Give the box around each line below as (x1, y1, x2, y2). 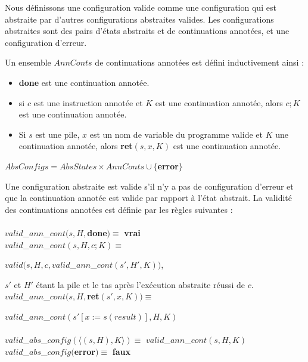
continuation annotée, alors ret (18, 140, 133, 152)
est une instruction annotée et (33, 96, 143, 109)
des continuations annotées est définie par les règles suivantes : (5, 203, 233, 215)
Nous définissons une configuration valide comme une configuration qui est (5, 1, 276, 13)
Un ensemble (5, 56, 51, 69)
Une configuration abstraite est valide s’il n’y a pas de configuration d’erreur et (5, 180, 294, 192)
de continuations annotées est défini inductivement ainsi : (95, 56, 304, 69)
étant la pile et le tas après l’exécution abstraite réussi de (36, 278, 245, 290)
